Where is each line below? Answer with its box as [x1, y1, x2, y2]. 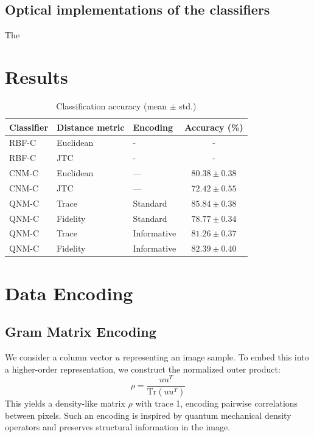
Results [5, 64, 68, 89]
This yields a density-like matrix [5, 397, 125, 410]
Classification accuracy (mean [56, 99, 167, 112]
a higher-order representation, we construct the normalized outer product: [5, 362, 281, 375]
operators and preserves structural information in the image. [5, 421, 231, 433]
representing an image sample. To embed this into [123, 350, 309, 363]
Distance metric [57, 120, 125, 133]
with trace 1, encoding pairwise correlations [135, 397, 298, 410]
